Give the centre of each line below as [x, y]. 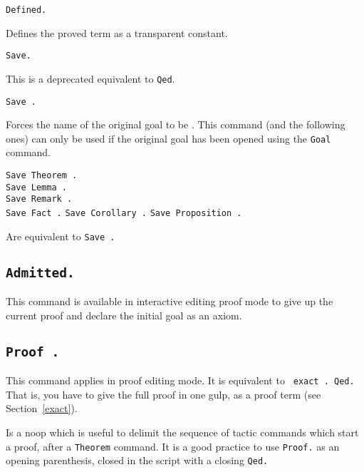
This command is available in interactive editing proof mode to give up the [170, 301]
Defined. [26, 10]
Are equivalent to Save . [61, 236]
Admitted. [40, 272]
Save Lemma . [36, 187]
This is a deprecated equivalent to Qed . [90, 78]
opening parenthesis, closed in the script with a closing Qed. [137, 460]
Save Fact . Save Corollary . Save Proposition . [124, 214]
